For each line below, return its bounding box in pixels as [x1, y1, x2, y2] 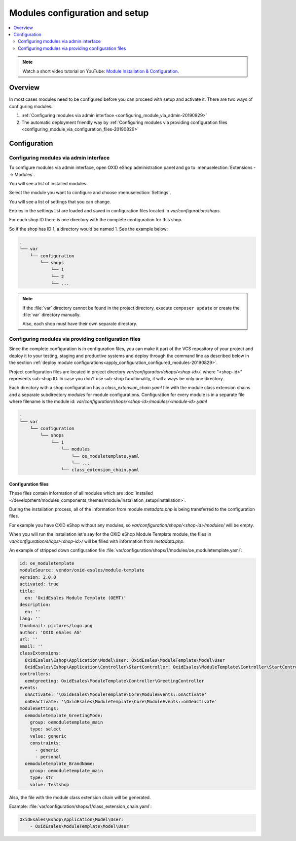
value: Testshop [30, 782, 69, 787]
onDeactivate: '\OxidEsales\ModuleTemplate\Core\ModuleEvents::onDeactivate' [25, 699, 218, 704]
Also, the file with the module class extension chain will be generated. [9, 794, 151, 800]
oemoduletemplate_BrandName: [25, 761, 96, 766]
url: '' [19, 637, 38, 642]
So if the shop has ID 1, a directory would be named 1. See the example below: [9, 226, 168, 232]
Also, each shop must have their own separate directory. [22, 321, 138, 327]
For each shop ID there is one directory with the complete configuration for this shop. [9, 217, 183, 223]
